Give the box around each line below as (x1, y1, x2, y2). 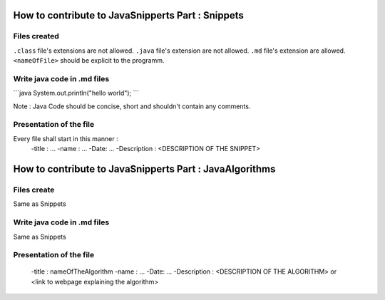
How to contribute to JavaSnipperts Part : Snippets (13, 9, 244, 21)
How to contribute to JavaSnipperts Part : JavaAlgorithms (13, 163, 276, 175)
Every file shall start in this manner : (13, 134, 118, 143)
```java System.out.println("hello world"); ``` (13, 89, 140, 98)
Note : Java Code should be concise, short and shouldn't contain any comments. (13, 102, 251, 110)
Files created (13, 31, 60, 41)
